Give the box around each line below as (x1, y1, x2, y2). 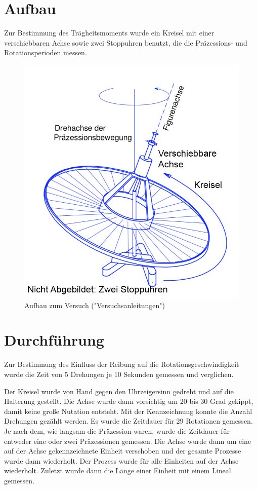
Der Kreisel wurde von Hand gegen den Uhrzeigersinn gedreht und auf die (4, 386, 234, 396)
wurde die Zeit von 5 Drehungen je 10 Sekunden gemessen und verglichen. (4, 368, 234, 379)
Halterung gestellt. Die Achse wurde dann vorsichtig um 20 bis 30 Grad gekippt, (4, 396, 253, 406)
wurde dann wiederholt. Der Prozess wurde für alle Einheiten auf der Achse (4, 455, 239, 466)
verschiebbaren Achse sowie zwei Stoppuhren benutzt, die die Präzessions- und (4, 37, 247, 48)
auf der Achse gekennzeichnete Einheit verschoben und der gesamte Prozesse (4, 445, 241, 456)
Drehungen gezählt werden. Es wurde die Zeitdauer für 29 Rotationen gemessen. (4, 416, 253, 426)
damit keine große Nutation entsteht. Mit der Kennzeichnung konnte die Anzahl (4, 405, 252, 416)
